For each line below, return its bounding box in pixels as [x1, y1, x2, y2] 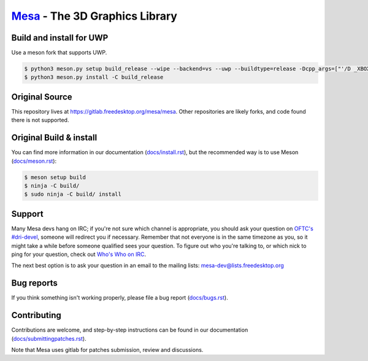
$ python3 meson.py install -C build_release [24, 74, 164, 81]
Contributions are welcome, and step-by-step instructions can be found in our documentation [11, 326, 248, 334]
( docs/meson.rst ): [11, 157, 57, 165]
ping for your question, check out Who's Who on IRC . [11, 250, 147, 258]
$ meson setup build [24, 174, 86, 180]
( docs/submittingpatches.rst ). [11, 335, 86, 342]
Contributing [11, 310, 61, 320]
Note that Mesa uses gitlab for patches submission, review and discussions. [11, 346, 204, 354]
